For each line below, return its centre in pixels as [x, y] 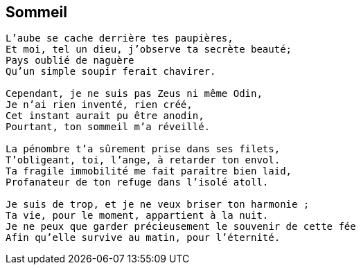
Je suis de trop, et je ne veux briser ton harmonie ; [158, 205]
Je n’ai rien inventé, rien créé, [99, 105]
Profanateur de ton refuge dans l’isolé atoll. [137, 182]
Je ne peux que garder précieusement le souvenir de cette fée [181, 227]
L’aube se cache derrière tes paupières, [120, 38]
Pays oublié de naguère [70, 61]
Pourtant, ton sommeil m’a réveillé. [108, 127]
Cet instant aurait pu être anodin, [105, 116]
